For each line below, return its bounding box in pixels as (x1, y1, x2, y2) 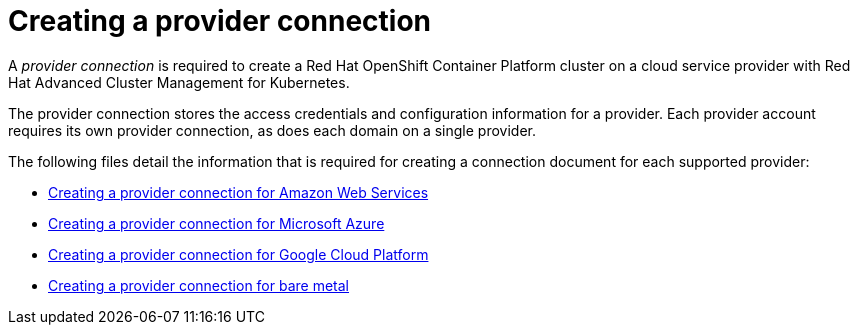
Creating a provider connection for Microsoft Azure (48, 214, 385, 232)
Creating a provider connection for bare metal (48, 276, 349, 294)
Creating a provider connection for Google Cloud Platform (48, 245, 429, 263)
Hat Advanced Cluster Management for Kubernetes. (8, 73, 350, 91)
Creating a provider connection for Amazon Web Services (48, 183, 429, 201)
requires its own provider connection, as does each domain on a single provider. (8, 121, 536, 139)
